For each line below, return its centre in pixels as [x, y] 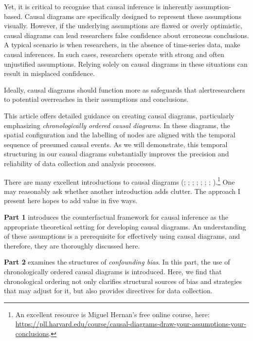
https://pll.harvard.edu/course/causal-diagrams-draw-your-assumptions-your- [131, 324]
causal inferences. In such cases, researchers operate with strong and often [114, 54]
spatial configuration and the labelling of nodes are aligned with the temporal [120, 135]
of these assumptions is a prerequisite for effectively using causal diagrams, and [122, 236]
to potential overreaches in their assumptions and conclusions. [96, 99]
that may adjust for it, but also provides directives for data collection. [108, 291]
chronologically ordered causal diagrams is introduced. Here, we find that [113, 271]
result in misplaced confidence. [49, 73]
